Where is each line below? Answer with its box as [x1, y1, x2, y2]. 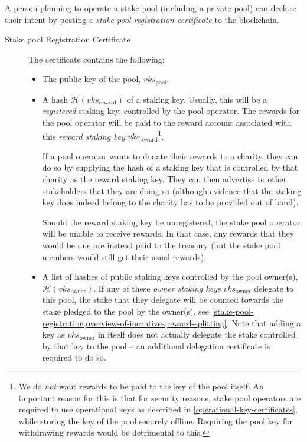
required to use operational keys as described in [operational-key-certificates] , [18, 403, 298, 415]
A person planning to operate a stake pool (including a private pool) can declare [5, 2, 296, 14]
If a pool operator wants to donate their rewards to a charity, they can [42, 149, 298, 162]
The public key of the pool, [42, 73, 141, 85]
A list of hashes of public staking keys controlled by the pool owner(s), [42, 270, 298, 283]
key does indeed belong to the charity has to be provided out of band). [42, 196, 299, 208]
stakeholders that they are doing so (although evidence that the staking [42, 184, 302, 197]
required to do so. [42, 351, 106, 364]
